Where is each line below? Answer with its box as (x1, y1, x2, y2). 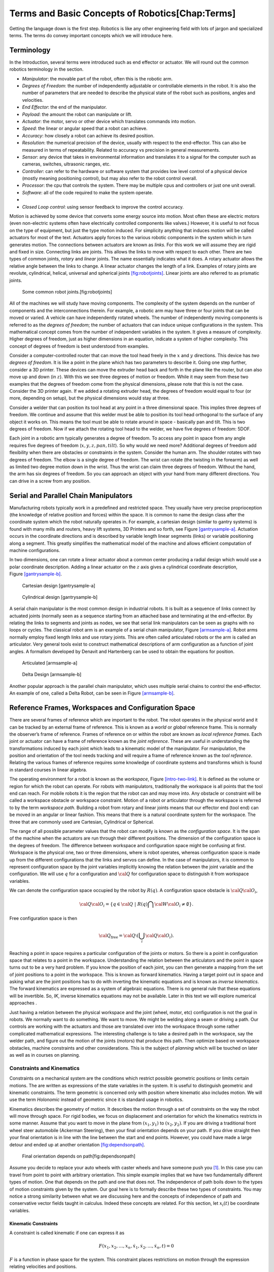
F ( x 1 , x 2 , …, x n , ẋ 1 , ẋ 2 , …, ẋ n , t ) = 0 (98, 1243, 175, 1250)
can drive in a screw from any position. (9, 478, 91, 484)
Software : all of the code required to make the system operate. (22, 189, 153, 195)
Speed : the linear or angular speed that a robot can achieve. (22, 125, 148, 132)
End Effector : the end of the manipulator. (22, 104, 107, 110)
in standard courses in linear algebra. (9, 766, 87, 773)
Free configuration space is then (9, 915, 78, 921)
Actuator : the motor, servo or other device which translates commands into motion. (22, 118, 196, 124)
